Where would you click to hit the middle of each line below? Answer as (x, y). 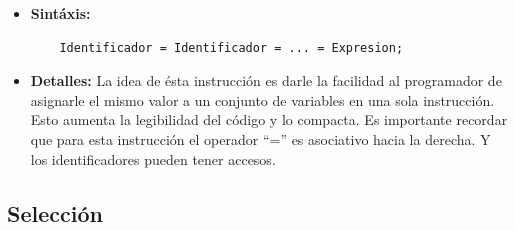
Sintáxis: (60, 13)
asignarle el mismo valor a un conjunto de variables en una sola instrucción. (262, 99)
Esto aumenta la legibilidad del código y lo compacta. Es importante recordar (269, 119)
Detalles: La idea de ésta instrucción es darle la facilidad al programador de (266, 80)
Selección (55, 212)
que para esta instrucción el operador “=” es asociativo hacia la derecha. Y (260, 138)
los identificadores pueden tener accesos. (153, 158)
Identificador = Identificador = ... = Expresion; (231, 47)
